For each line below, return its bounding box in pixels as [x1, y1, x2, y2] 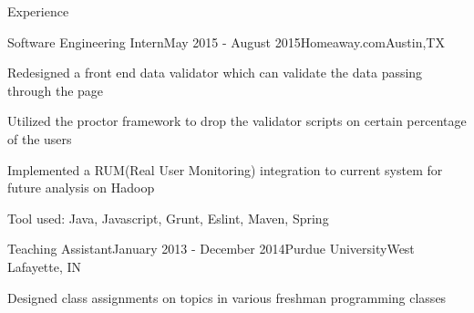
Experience [7, 2, 69, 20]
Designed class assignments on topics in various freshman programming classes [7, 287, 447, 307]
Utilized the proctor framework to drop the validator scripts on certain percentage [7, 111, 467, 130]
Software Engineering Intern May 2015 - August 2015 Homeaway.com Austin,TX [7, 32, 445, 51]
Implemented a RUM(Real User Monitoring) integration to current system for [7, 160, 443, 179]
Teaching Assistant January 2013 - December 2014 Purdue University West [7, 239, 415, 258]
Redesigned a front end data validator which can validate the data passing [7, 63, 423, 82]
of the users [7, 129, 72, 148]
